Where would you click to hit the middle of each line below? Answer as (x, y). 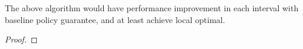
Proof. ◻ (21, 39)
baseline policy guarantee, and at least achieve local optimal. (115, 19)
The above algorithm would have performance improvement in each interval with (152, 8)
